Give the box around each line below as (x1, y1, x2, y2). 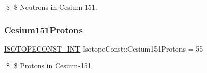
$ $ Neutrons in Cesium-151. (6, 2, 97, 12)
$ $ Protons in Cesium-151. (6, 60, 93, 71)
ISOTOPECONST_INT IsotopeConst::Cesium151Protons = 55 (4, 43, 203, 54)
